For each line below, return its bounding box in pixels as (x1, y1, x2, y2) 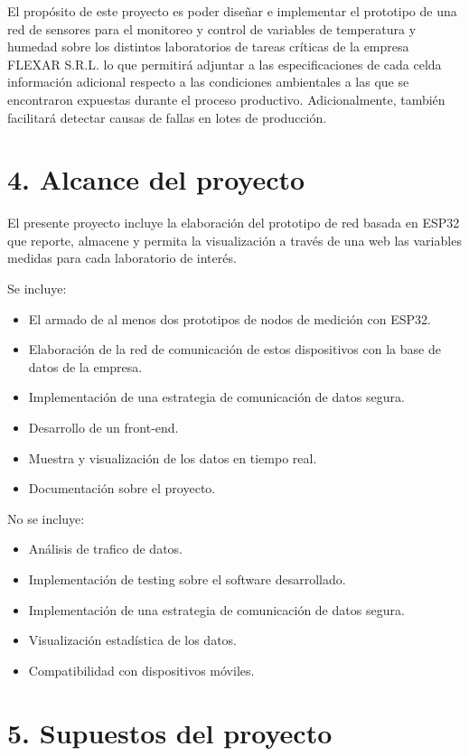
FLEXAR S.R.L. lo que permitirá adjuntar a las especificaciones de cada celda (7, 54, 442, 73)
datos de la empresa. (28, 357, 143, 376)
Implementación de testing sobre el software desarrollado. (28, 570, 346, 588)
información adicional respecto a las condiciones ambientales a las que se (7, 72, 409, 91)
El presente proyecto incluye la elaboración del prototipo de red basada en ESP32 (7, 213, 460, 232)
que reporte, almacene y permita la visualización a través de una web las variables (7, 230, 462, 249)
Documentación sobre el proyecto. (28, 479, 216, 498)
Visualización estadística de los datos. (28, 630, 237, 649)
